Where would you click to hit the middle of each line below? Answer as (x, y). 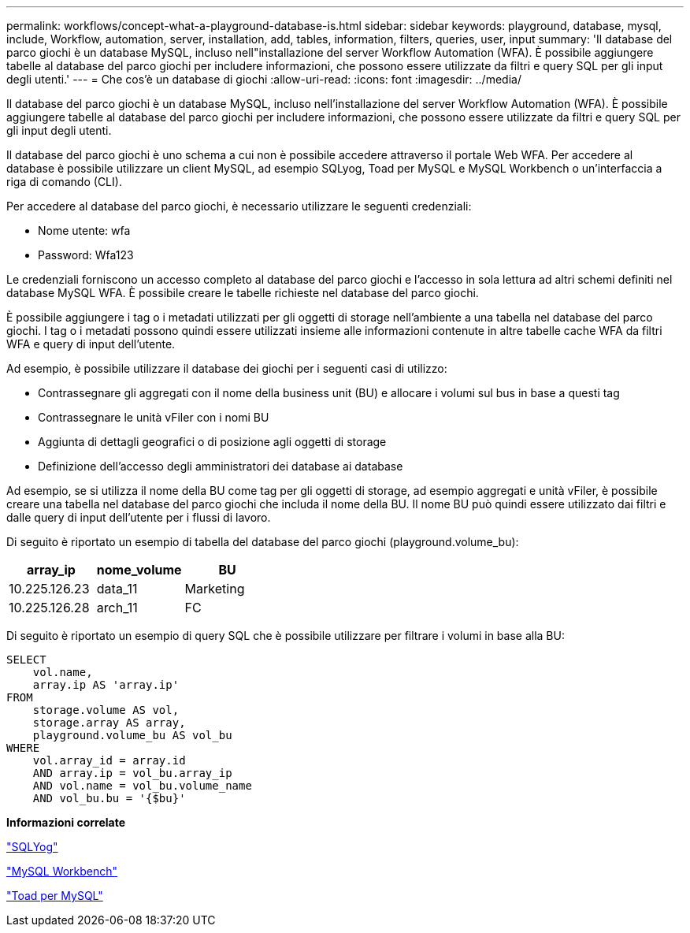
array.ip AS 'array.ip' (106, 685)
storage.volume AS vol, (106, 710)
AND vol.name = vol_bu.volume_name (142, 786)
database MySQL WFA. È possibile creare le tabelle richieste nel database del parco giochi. (243, 293)
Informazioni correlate (66, 822)
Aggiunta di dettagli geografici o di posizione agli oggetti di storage (212, 442)
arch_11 (117, 608)
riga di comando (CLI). (64, 182)
